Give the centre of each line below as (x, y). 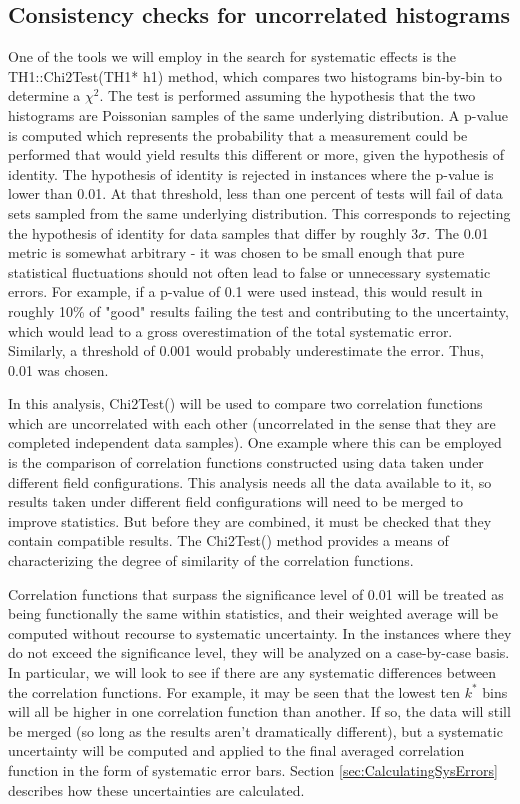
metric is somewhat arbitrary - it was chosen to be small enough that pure (236, 252)
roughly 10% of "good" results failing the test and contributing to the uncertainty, (258, 310)
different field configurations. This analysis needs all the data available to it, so (250, 481)
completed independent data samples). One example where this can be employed (255, 442)
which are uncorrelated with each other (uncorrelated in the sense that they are (252, 422)
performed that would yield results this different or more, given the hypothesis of (256, 154)
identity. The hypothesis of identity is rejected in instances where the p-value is (251, 173)
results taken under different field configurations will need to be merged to (236, 501)
